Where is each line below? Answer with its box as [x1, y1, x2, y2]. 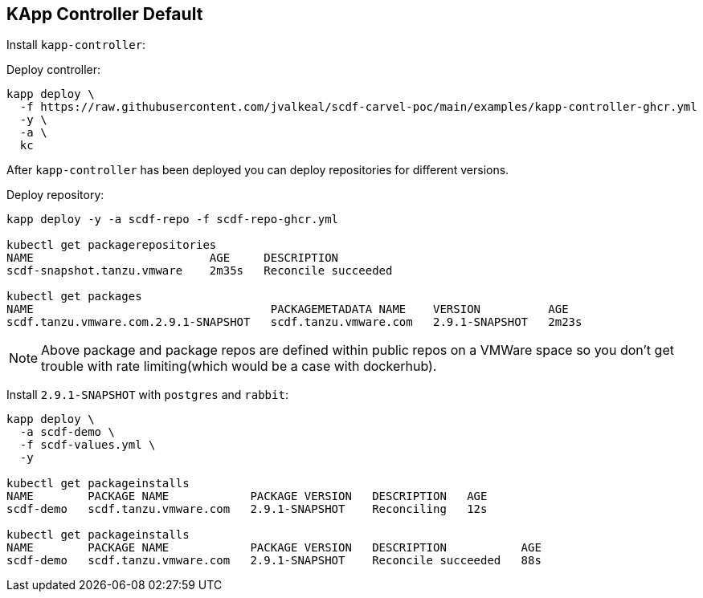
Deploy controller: [6, 63, 101, 77]
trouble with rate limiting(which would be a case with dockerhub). [41, 358, 437, 375]
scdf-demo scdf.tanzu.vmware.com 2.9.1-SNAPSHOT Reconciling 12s [6, 502, 488, 516]
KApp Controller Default [6, 4, 203, 24]
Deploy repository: [6, 188, 104, 202]
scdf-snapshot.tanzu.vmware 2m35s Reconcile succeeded [6, 264, 393, 278]
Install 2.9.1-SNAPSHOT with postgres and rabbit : [6, 388, 288, 402]
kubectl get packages [6, 290, 142, 303]
